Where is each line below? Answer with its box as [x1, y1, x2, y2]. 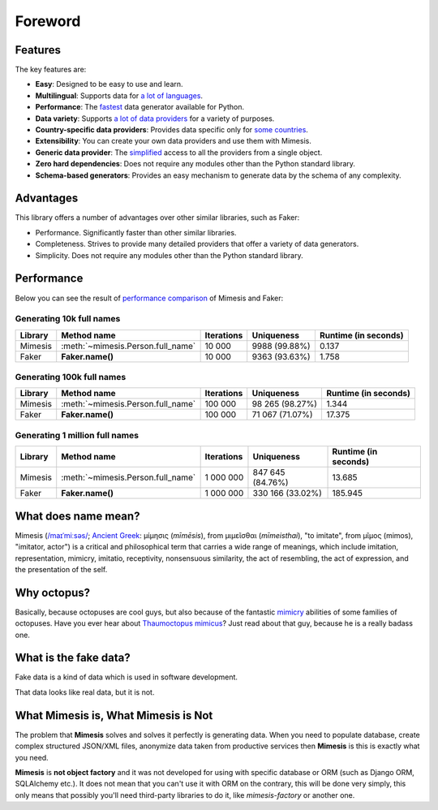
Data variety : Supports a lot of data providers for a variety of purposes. [35, 114, 275, 123]
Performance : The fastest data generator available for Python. [35, 102, 245, 112]
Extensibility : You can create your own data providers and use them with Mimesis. [35, 136, 311, 146]
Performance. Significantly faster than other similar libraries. [35, 227, 237, 237]
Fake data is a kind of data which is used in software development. [15, 672, 238, 682]
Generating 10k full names [15, 313, 121, 325]
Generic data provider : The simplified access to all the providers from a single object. [35, 147, 323, 157]
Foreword [15, 12, 81, 30]
